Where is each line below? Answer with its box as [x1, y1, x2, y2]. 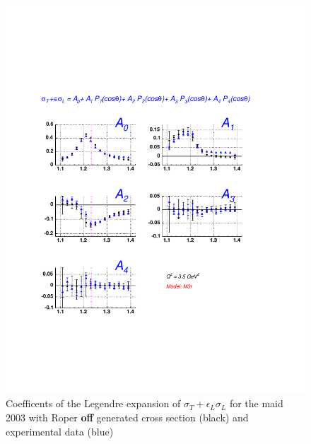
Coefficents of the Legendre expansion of [6, 396, 181, 411]
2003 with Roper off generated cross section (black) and [6, 410, 249, 425]
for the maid [229, 396, 283, 411]
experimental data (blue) [6, 423, 114, 438]
